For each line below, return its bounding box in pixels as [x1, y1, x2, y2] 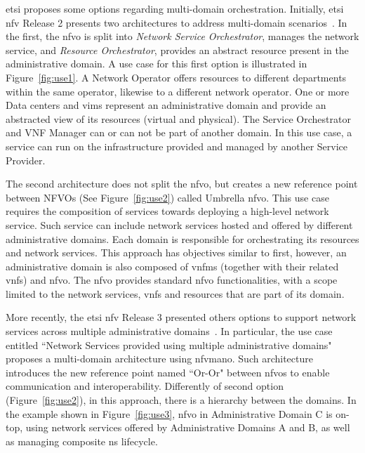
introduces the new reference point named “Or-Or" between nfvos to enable [6, 365, 330, 379]
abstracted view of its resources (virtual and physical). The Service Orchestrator [6, 111, 351, 126]
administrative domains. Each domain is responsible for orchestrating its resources [6, 231, 359, 246]
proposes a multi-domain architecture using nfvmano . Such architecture [6, 351, 313, 366]
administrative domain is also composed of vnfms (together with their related [6, 258, 339, 273]
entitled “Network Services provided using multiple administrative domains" [6, 337, 332, 352]
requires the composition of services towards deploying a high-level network [6, 204, 329, 218]
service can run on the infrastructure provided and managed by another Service [6, 138, 348, 153]
